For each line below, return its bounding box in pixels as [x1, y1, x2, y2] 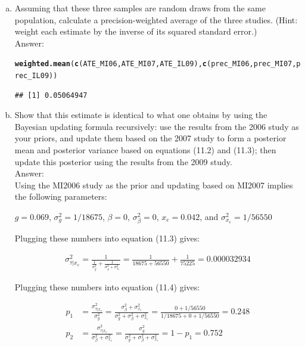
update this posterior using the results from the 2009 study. [14, 155, 232, 168]
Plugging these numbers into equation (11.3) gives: [14, 232, 200, 244]
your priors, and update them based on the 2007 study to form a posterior [14, 132, 287, 144]
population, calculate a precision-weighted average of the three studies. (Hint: [14, 13, 298, 26]
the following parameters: [14, 190, 107, 203]
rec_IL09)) [14, 72, 58, 80]
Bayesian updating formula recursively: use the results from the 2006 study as [14, 120, 299, 132]
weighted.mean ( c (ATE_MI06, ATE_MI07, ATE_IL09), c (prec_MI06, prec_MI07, [14, 60, 297, 69]
